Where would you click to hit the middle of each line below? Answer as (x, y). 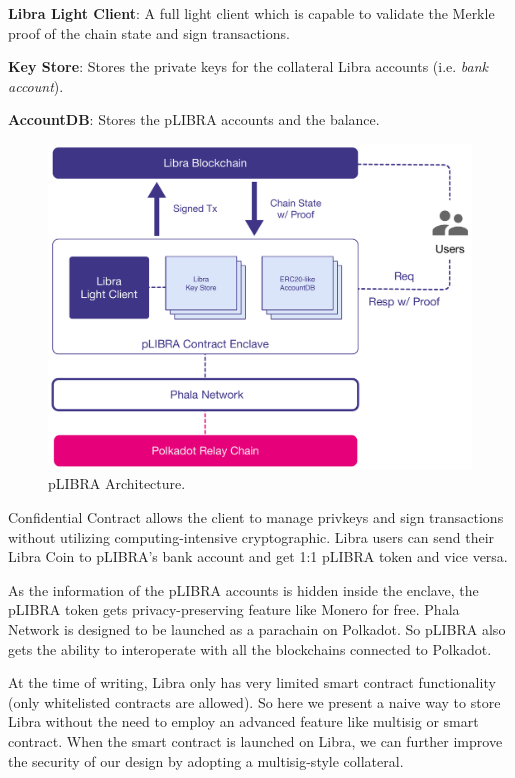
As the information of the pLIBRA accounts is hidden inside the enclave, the (243, 589)
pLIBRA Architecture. (117, 483)
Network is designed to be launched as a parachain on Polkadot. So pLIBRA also (257, 628)
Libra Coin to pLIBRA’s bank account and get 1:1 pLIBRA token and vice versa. (258, 556)
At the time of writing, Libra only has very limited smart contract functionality (252, 682)
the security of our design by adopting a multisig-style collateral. (206, 760)
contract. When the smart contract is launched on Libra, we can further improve (255, 740)
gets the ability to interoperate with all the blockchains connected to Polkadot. (250, 648)
